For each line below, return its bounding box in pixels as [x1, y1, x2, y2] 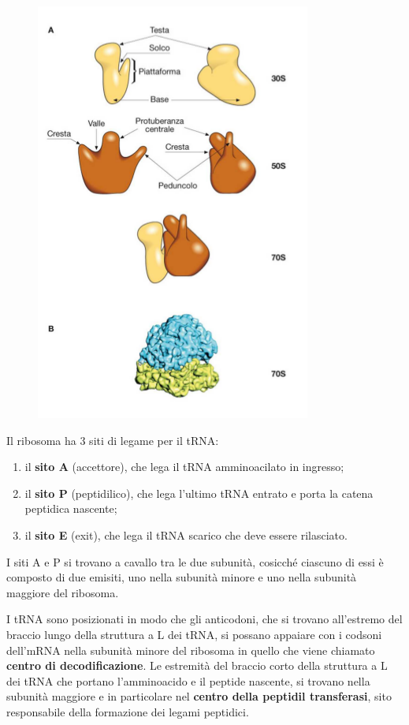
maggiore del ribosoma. [6, 584, 119, 600]
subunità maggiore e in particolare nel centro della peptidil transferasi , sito [6, 688, 392, 704]
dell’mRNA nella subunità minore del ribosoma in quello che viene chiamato [6, 641, 375, 658]
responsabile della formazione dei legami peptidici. [6, 703, 249, 719]
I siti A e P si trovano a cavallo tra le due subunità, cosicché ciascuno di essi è [6, 553, 384, 570]
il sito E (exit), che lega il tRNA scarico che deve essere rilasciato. [24, 526, 348, 543]
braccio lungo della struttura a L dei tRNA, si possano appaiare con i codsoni [6, 626, 382, 642]
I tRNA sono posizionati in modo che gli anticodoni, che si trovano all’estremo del [6, 611, 403, 627]
